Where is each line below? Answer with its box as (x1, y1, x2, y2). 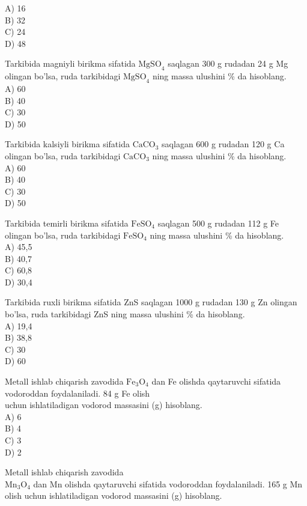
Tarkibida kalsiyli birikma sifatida (5, 138, 130, 150)
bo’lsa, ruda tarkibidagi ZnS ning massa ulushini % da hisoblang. (5, 308, 245, 320)
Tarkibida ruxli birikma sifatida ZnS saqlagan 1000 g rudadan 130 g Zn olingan (5, 296, 297, 308)
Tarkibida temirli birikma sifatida (5, 216, 129, 229)
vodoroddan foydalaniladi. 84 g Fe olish (5, 386, 150, 399)
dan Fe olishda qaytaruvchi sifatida (151, 375, 281, 388)
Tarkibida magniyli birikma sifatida (5, 57, 136, 70)
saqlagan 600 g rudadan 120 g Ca (162, 138, 285, 150)
